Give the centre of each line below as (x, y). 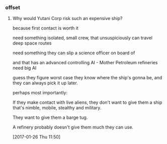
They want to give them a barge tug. (50, 117)
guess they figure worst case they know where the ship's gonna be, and (87, 78)
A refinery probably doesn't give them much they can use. (73, 127)
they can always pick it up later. (45, 83)
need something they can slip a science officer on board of (74, 53)
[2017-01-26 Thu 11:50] (36, 137)
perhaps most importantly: (40, 93)
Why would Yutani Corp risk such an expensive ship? (67, 19)
